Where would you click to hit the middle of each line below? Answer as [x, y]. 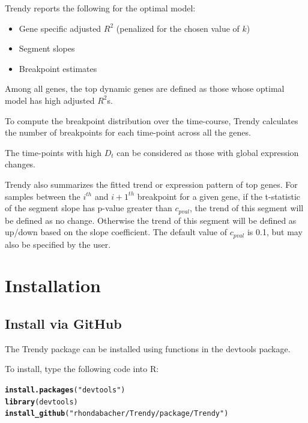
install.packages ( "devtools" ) [65, 390]
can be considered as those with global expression [208, 152]
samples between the [43, 196]
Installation [53, 285]
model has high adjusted [50, 100]
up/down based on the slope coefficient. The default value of [116, 232]
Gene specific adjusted [60, 28]
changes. [20, 164]
